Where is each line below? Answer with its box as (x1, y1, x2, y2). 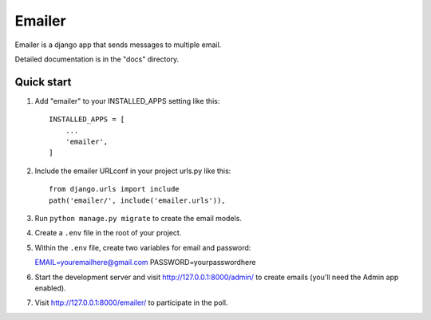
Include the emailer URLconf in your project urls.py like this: (34, 166, 231, 176)
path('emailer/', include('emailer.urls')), (49, 196, 227, 205)
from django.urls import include (49, 184, 180, 194)
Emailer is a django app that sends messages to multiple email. (14, 40, 222, 49)
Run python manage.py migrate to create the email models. (34, 213, 243, 223)
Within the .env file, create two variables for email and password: (34, 243, 251, 252)
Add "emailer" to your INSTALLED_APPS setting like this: (34, 96, 220, 105)
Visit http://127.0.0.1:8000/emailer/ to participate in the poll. (34, 298, 228, 307)
